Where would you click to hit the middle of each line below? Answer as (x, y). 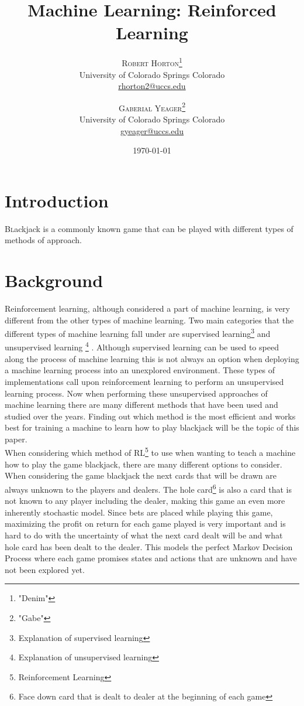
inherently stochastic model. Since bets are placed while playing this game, (139, 512)
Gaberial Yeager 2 (152, 107)
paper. (16, 439)
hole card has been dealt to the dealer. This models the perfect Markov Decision (149, 546)
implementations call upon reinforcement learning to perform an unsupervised (144, 381)
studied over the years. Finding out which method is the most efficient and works (150, 416)
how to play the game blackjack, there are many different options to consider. (144, 464)
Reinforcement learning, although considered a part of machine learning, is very (147, 308)
